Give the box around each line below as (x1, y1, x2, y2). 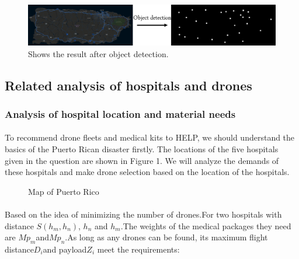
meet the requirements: (97, 243, 180, 255)
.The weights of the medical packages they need (120, 219, 291, 232)
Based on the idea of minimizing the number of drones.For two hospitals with (5, 208, 282, 220)
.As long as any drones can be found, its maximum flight (65, 231, 268, 243)
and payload (43, 243, 87, 255)
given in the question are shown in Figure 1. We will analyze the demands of (5, 154, 279, 166)
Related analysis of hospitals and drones (5, 76, 252, 94)
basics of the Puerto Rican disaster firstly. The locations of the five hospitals (5, 142, 279, 155)
